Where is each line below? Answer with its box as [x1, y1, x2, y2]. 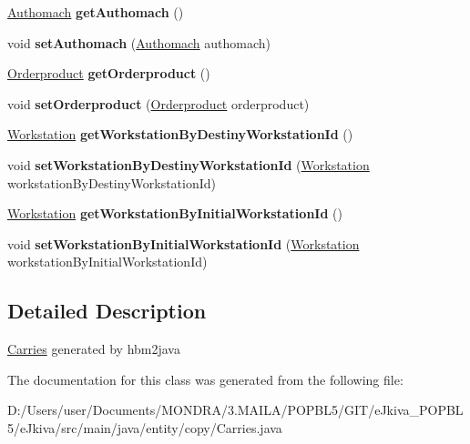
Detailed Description [7, 297, 207, 325]
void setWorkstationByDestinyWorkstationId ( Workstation [7, 155, 370, 174]
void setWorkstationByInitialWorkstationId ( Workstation [7, 234, 360, 253]
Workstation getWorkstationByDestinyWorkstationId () [7, 125, 353, 144]
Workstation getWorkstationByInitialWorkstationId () [7, 204, 342, 223]
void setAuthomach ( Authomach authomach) [7, 33, 271, 52]
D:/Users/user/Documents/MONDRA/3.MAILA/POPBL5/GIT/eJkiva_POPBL [7, 400, 464, 419]
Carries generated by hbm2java [7, 339, 180, 358]
